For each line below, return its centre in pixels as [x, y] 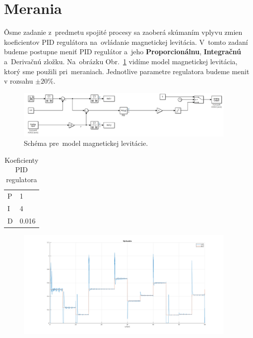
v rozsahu [19, 81]
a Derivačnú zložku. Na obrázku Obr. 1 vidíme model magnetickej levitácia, [121, 61]
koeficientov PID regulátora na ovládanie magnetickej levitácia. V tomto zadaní [126, 42]
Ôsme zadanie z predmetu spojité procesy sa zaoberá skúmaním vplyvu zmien [123, 32]
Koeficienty [22, 160]
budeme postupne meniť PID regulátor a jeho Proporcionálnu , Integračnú [123, 52]
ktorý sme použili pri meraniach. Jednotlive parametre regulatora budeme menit [127, 71]
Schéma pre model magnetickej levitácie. [86, 143]
